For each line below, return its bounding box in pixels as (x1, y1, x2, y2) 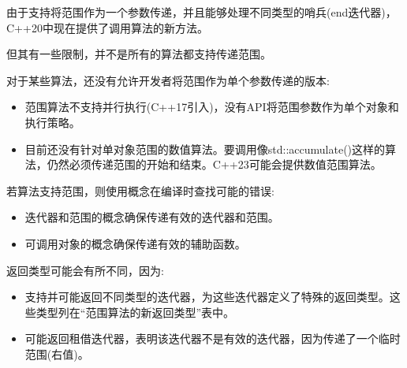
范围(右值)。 (24, 345, 89, 362)
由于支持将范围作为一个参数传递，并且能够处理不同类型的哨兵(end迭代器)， (6, 4, 397, 20)
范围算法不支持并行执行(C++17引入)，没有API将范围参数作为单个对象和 (24, 99, 399, 115)
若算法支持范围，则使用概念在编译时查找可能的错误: (6, 182, 274, 199)
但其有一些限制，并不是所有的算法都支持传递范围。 (6, 46, 271, 62)
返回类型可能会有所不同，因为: (6, 262, 164, 278)
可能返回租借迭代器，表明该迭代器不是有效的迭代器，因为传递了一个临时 (24, 330, 401, 347)
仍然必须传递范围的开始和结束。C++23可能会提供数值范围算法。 (47, 156, 382, 173)
